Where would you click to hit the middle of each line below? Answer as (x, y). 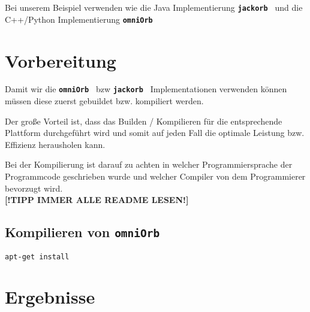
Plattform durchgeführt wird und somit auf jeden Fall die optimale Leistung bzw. (155, 133)
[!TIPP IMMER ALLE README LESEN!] (97, 200)
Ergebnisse (50, 297)
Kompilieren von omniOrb (82, 232)
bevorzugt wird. (34, 188)
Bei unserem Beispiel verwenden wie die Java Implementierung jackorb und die (154, 7)
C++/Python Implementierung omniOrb (79, 19)
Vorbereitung (61, 60)
